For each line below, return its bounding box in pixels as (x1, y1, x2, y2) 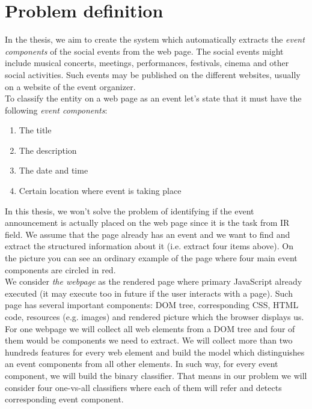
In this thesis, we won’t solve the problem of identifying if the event (5, 204, 254, 217)
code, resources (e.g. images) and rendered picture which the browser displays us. (5, 311, 304, 323)
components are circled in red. (5, 263, 116, 276)
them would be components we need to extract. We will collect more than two (5, 334, 293, 347)
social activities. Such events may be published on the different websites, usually (5, 68, 301, 80)
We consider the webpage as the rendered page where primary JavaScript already (5, 275, 302, 288)
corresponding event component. (5, 393, 124, 405)
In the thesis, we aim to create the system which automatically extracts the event (5, 33, 305, 46)
